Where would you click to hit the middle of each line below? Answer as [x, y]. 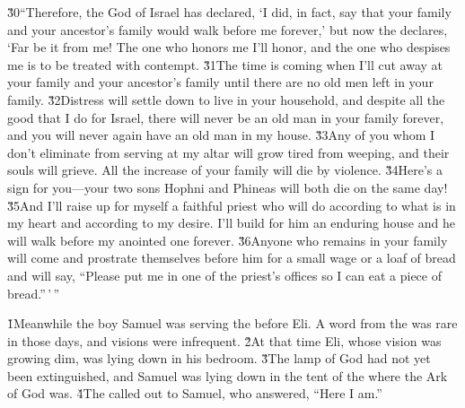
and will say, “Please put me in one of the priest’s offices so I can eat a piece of [224, 275]
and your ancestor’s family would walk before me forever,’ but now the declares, [228, 29]
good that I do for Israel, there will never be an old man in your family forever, [226, 117]
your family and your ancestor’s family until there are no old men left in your [220, 82]
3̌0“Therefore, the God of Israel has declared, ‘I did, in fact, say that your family [229, 12]
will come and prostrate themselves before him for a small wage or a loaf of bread [232, 258]
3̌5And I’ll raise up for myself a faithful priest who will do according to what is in [232, 205]
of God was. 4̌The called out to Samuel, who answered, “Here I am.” [195, 393]
